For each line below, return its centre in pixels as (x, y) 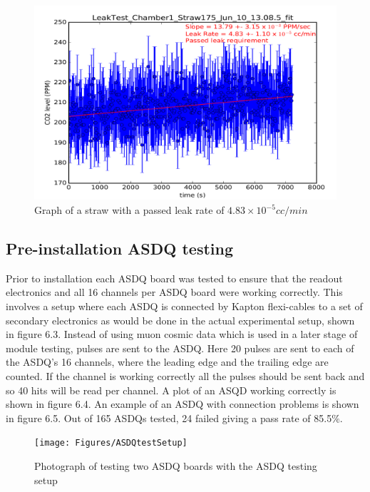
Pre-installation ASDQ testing (120, 248)
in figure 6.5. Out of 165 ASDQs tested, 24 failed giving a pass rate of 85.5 (169, 417)
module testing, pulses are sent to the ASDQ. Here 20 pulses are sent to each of (180, 348)
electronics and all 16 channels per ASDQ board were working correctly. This (174, 292)
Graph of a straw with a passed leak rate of (129, 210)
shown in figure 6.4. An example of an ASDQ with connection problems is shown (183, 404)
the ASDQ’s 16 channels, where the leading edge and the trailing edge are (167, 362)
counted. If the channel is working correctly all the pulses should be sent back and (185, 376)
